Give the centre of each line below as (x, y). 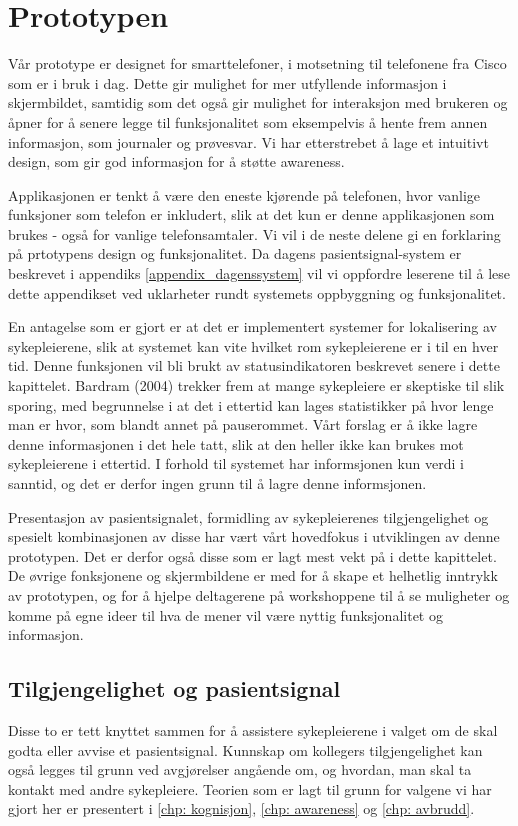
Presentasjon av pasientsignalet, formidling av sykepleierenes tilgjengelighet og (248, 516)
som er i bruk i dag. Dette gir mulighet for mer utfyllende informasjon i (227, 82)
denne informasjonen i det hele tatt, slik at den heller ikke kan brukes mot (236, 443)
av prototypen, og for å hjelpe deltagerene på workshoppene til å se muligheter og (259, 594)
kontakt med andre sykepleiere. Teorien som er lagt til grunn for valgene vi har (250, 788)
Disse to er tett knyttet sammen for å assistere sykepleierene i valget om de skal (253, 729)
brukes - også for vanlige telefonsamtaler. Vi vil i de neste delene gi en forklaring (254, 233)
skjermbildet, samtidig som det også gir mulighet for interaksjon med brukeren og (258, 102)
